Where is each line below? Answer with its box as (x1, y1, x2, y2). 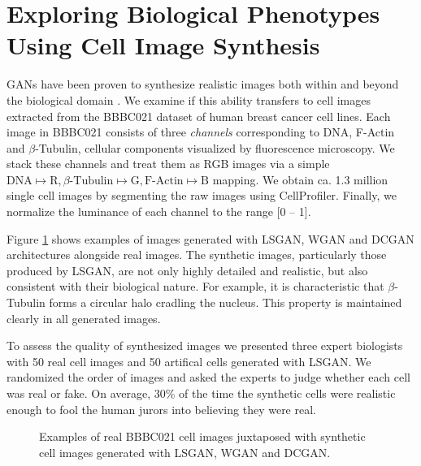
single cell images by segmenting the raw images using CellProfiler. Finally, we (7, 187, 397, 204)
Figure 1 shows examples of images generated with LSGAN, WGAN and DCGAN (7, 230, 414, 247)
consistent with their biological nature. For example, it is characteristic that (7, 278, 384, 295)
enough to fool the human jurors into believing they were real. (7, 400, 316, 417)
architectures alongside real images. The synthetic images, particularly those (7, 246, 387, 263)
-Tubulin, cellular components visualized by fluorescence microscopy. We (35, 139, 395, 156)
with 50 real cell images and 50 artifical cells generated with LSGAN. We (7, 352, 371, 369)
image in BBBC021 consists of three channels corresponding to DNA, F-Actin (7, 123, 395, 140)
